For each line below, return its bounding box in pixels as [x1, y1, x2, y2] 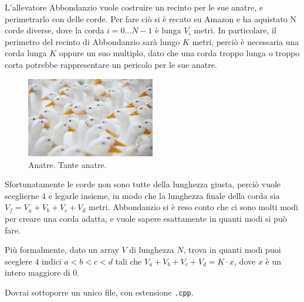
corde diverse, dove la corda [5, 24, 104, 36]
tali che [115, 255, 142, 267]
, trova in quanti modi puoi [183, 243, 281, 256]
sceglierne [5, 189, 39, 201]
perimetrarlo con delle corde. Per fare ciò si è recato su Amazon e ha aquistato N [5, 12, 296, 25]
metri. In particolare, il [194, 24, 276, 36]
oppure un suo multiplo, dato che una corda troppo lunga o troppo [59, 47, 300, 59]
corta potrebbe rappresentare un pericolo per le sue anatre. [5, 58, 217, 70]
